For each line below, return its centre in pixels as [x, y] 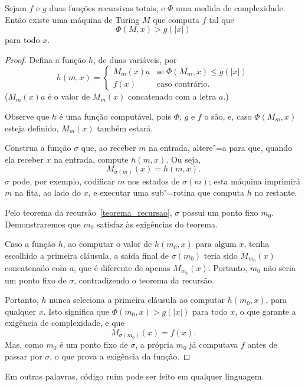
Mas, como [24, 344]
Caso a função [30, 244]
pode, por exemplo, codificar [63, 181]
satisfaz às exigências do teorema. [157, 224]
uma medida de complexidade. [231, 8]
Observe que [27, 116]
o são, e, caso [228, 116]
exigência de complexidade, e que [65, 323]
